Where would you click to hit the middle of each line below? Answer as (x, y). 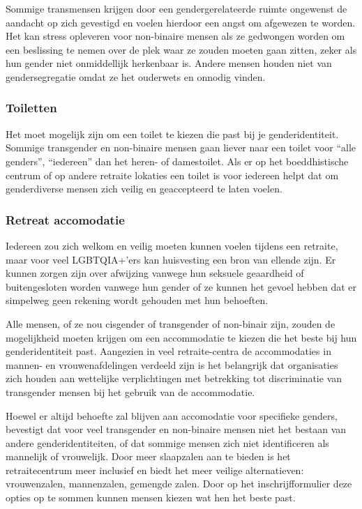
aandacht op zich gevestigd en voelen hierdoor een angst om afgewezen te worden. (181, 22)
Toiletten (31, 108)
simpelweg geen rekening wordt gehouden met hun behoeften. (137, 300)
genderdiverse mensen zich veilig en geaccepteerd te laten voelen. (144, 189)
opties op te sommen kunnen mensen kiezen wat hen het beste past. (151, 497)
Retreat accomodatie (65, 219)
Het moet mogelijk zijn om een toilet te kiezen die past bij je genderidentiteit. (172, 134)
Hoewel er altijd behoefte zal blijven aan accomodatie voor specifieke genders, (172, 415)
